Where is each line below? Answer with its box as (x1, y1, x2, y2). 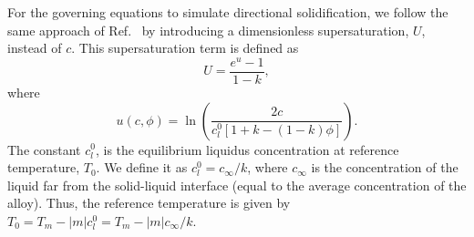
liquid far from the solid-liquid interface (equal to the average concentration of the (7, 175, 467, 194)
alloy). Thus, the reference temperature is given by (7, 193, 291, 212)
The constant (7, 139, 81, 159)
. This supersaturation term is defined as (71, 38, 299, 57)
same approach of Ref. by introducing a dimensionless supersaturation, (7, 20, 409, 39)
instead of (7, 38, 62, 57)
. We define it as (96, 158, 188, 177)
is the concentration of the (311, 158, 459, 177)
